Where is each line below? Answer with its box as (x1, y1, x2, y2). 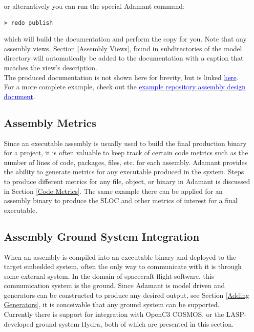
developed (4, 318, 34, 329)
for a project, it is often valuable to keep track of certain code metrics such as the (4, 147, 248, 158)
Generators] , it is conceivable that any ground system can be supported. (4, 299, 220, 310)
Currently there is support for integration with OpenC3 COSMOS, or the (4, 309, 224, 319)
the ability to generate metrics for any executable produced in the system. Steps (4, 166, 244, 177)
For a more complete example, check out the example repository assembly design (4, 82, 246, 92)
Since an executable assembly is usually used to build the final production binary (4, 138, 247, 148)
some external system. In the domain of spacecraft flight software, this (4, 270, 214, 281)
